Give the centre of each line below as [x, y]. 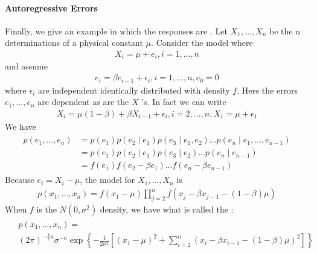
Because [20, 180]
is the [46, 209]
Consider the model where [204, 43]
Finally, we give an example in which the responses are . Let [116, 30]
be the [281, 30]
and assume [26, 66]
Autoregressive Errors [51, 8]
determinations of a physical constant [74, 43]
